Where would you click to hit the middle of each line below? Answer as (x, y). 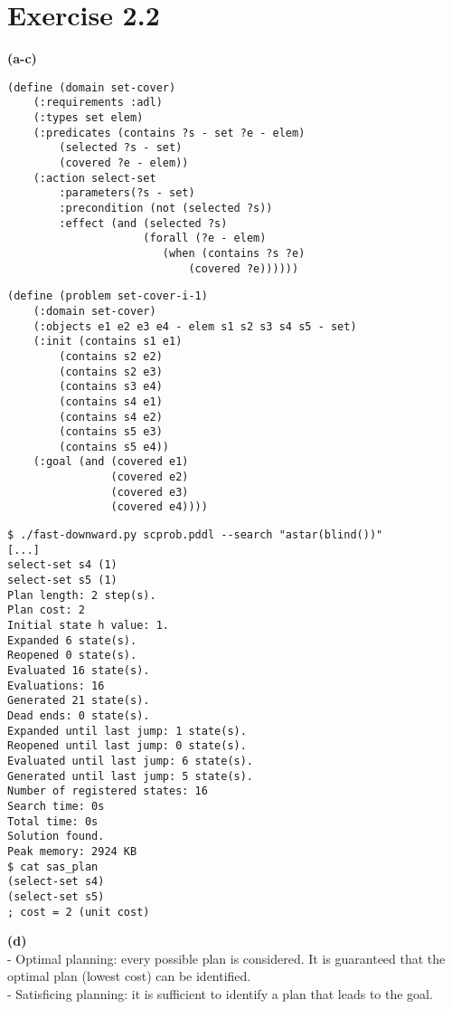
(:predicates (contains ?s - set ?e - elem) (169, 133)
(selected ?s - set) (121, 148)
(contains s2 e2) (111, 356)
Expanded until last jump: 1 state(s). (127, 731)
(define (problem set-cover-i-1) (108, 296)
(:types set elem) (88, 118)
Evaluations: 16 (56, 685)
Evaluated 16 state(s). (79, 671)
